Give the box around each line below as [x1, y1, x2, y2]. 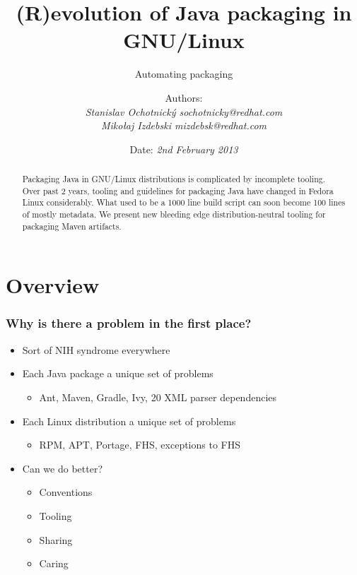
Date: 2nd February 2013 [129, 141, 238, 156]
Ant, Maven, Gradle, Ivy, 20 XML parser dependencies [39, 389, 277, 404]
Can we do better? [22, 461, 103, 475]
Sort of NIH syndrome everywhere [22, 342, 170, 357]
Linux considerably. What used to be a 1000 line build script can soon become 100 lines [22, 196, 346, 208]
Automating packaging [134, 66, 233, 81]
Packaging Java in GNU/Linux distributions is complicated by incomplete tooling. [22, 173, 326, 185]
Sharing [39, 532, 73, 547]
